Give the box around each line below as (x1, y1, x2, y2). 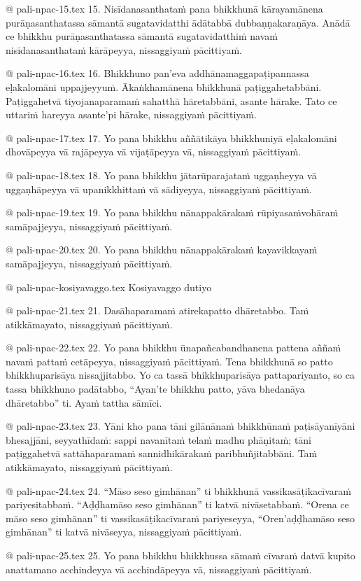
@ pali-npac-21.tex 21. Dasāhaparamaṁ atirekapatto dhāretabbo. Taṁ (6, 303, 309, 318)
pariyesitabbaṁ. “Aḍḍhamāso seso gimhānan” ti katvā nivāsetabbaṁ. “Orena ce (6, 497, 349, 512)
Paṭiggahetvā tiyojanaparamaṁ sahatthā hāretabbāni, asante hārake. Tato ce (6, 93, 337, 108)
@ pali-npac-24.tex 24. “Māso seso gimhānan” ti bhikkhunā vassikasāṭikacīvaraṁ (6, 483, 352, 498)
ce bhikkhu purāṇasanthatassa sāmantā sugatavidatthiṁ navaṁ (6, 29, 278, 43)
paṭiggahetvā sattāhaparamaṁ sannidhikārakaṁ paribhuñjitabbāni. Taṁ (6, 446, 318, 461)
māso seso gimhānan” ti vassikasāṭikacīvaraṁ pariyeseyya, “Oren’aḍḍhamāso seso (6, 510, 355, 525)
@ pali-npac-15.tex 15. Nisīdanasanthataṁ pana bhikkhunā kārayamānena (6, 1, 323, 15)
